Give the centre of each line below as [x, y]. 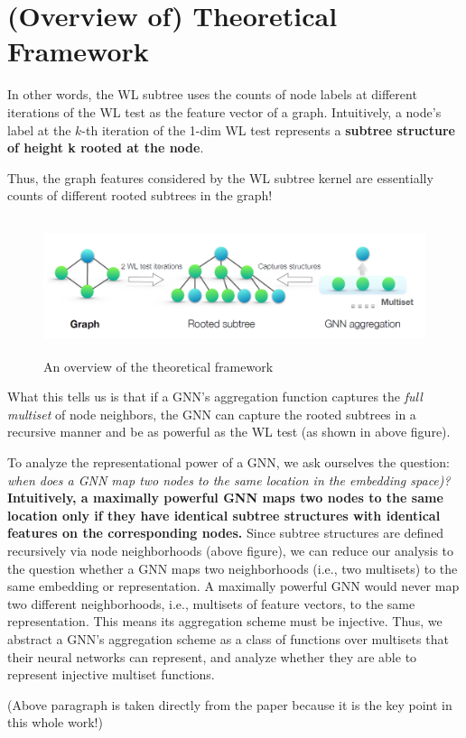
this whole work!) [55, 722]
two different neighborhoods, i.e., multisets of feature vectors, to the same [211, 603]
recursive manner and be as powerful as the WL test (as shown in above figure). [229, 432]
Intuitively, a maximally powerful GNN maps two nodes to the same [225, 498]
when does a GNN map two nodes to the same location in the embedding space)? [229, 480]
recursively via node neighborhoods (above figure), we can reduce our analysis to [231, 550]
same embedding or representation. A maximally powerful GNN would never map [233, 586]
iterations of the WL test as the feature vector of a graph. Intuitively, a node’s [224, 111]
